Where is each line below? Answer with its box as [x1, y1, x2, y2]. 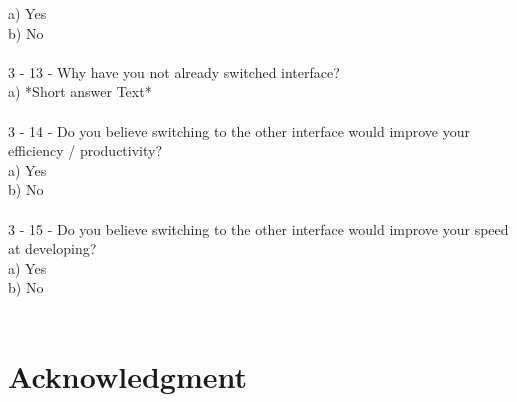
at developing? [8, 238, 97, 259]
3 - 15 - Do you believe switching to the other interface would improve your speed [8, 218, 509, 239]
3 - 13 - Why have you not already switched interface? [8, 61, 340, 82]
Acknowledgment [8, 355, 247, 396]
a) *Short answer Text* [8, 81, 152, 102]
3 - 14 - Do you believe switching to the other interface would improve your [8, 120, 470, 141]
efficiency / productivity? [8, 140, 163, 161]
